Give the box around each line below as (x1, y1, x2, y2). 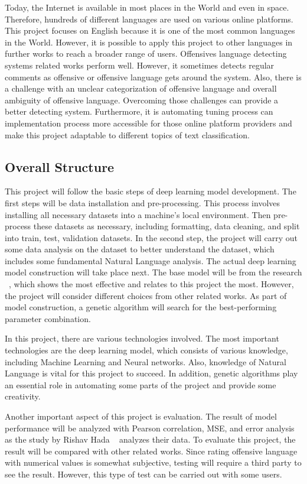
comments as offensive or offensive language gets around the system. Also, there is (5, 70, 302, 83)
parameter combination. (5, 312, 91, 324)
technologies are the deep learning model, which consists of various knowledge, (5, 344, 288, 356)
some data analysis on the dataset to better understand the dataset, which (5, 243, 275, 255)
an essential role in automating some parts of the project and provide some (5, 378, 276, 391)
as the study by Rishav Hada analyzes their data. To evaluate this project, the (5, 433, 296, 446)
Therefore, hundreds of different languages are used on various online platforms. (5, 12, 293, 25)
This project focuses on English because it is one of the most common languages (5, 24, 295, 37)
